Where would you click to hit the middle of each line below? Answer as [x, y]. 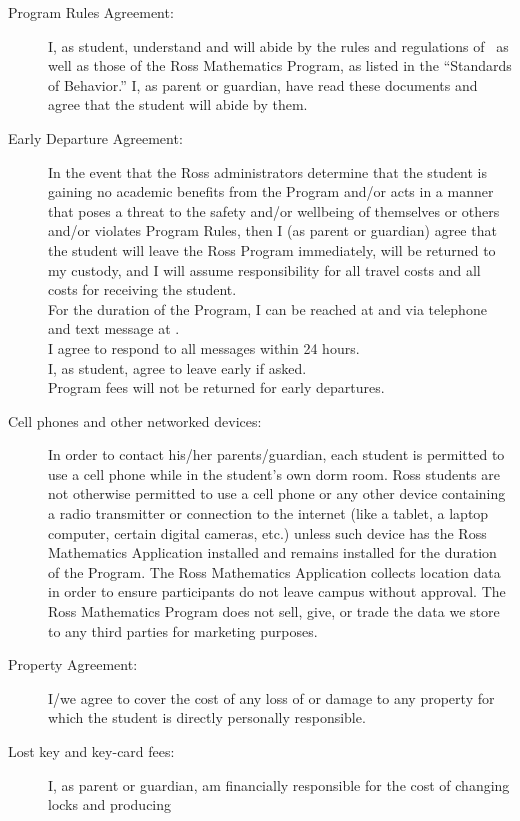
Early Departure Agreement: [95, 137]
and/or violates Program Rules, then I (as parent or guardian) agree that [272, 230]
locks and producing [110, 804]
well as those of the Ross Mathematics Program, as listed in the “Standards [280, 65]
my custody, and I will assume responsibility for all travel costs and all [264, 269]
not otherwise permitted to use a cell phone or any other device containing [277, 493]
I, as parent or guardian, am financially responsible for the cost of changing [279, 784]
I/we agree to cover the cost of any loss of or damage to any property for [271, 697]
